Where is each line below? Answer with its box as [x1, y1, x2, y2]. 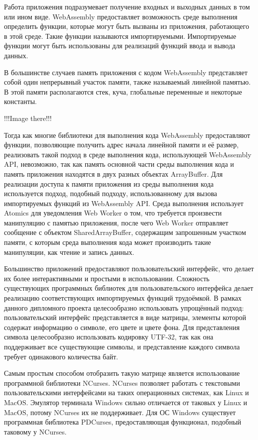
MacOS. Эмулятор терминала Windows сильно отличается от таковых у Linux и [4, 397, 247, 407]
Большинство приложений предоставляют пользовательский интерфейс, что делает [4, 263, 254, 274]
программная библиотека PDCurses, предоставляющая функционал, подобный [4, 417, 242, 427]
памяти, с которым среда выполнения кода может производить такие [4, 237, 211, 247]
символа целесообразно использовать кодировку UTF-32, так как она [4, 331, 213, 342]
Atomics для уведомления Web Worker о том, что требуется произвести [4, 208, 222, 218]
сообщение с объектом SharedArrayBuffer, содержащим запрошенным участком [4, 227, 246, 237]
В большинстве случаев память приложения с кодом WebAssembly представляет [4, 67, 248, 77]
